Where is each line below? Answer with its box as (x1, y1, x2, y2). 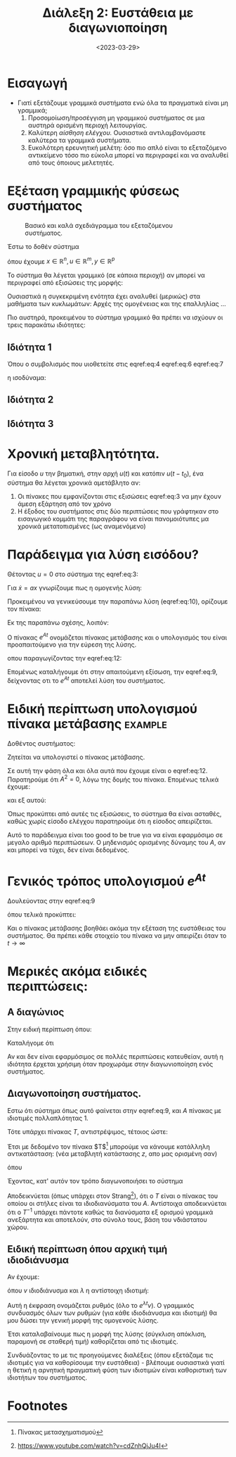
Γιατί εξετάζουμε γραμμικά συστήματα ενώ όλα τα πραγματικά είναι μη (17, 98, 228, 107)
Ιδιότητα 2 (7, 394, 54, 406)
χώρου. (7, 1223, 29, 1231)
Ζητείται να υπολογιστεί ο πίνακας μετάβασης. (7, 753, 145, 761)
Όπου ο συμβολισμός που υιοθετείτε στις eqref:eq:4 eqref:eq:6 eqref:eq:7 (7, 360, 223, 369)
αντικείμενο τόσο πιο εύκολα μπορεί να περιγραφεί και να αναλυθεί (27, 151, 229, 159)
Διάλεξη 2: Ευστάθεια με (42, 5, 194, 21)
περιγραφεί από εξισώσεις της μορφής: (7, 279, 124, 287)
